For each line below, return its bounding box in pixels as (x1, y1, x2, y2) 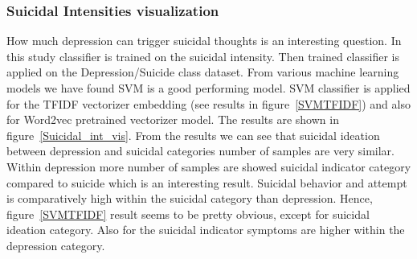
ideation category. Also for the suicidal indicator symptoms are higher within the (6, 221, 405, 238)
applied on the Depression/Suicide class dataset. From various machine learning (6, 64, 399, 80)
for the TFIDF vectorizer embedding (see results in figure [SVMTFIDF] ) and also (6, 95, 411, 112)
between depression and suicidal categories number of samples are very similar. (6, 142, 395, 159)
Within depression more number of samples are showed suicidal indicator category (6, 158, 411, 175)
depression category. (6, 236, 105, 253)
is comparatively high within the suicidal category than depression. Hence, (6, 190, 373, 207)
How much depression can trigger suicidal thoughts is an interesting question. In (6, 32, 402, 49)
